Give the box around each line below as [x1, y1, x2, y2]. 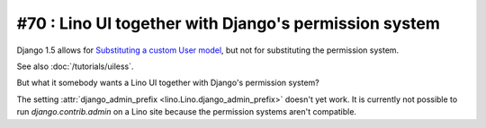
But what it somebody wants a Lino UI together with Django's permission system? [16, 77, 319, 89]
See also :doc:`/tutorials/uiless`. [16, 61, 134, 72]
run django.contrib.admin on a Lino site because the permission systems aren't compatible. [16, 107, 357, 117]
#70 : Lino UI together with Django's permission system [16, 13, 440, 33]
